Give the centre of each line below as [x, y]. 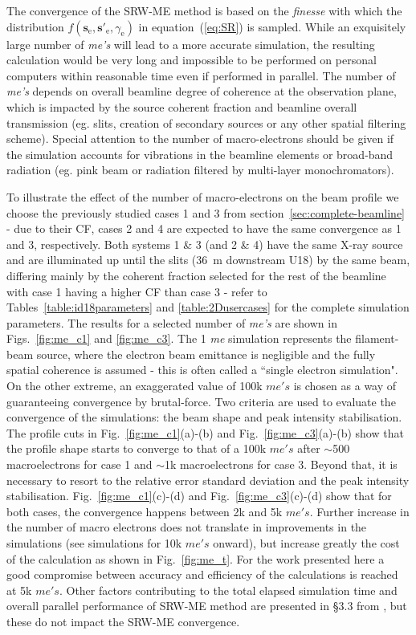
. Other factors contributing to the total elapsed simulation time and [228, 590]
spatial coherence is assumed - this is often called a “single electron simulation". [202, 370]
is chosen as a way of [345, 386]
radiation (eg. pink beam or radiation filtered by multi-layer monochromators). [200, 170]
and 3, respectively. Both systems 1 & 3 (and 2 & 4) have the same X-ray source [205, 244]
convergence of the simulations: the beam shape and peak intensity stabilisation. [204, 417]
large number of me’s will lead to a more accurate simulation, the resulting [191, 44]
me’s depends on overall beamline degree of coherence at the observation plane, [202, 91]
